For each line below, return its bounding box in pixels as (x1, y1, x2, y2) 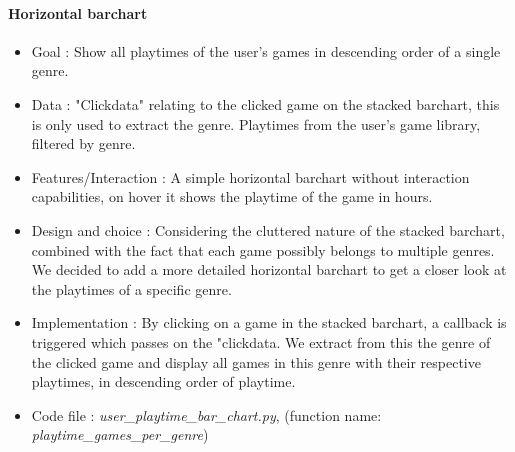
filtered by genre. (31, 133, 136, 154)
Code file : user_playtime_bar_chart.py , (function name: (31, 404, 382, 425)
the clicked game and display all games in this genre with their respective (31, 351, 481, 372)
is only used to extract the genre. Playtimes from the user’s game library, (31, 113, 481, 134)
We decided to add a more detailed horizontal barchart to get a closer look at (31, 259, 507, 280)
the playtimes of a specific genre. (31, 278, 232, 299)
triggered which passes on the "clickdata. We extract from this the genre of (31, 331, 491, 352)
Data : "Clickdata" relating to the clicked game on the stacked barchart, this (31, 93, 500, 114)
